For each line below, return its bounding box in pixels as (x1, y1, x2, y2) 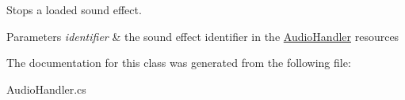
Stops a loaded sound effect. (6, 2, 142, 17)
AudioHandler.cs (6, 80, 86, 97)
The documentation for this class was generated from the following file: (6, 54, 351, 71)
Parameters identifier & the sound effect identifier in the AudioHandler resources (6, 28, 399, 44)
